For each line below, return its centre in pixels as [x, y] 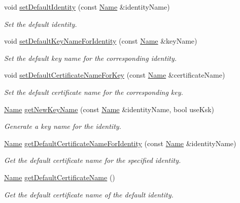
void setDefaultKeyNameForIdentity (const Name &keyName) [101, 41]
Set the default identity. [41, 24]
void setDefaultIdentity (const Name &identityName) [87, 7]
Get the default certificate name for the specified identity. [93, 160]
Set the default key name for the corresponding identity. [91, 58]
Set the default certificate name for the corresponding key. [94, 92]
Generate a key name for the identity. [63, 126]
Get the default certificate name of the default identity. [89, 194]
